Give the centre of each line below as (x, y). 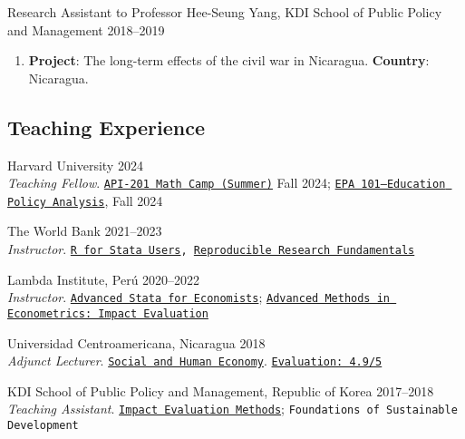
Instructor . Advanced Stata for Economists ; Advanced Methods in (199, 297)
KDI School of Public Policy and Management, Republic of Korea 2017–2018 (221, 390)
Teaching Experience (107, 127)
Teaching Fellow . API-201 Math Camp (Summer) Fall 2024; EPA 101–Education (227, 183)
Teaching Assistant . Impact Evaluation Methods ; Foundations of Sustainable (232, 409)
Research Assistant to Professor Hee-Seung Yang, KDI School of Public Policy (225, 12)
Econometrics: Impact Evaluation (108, 313)
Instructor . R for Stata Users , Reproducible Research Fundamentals (211, 249)
